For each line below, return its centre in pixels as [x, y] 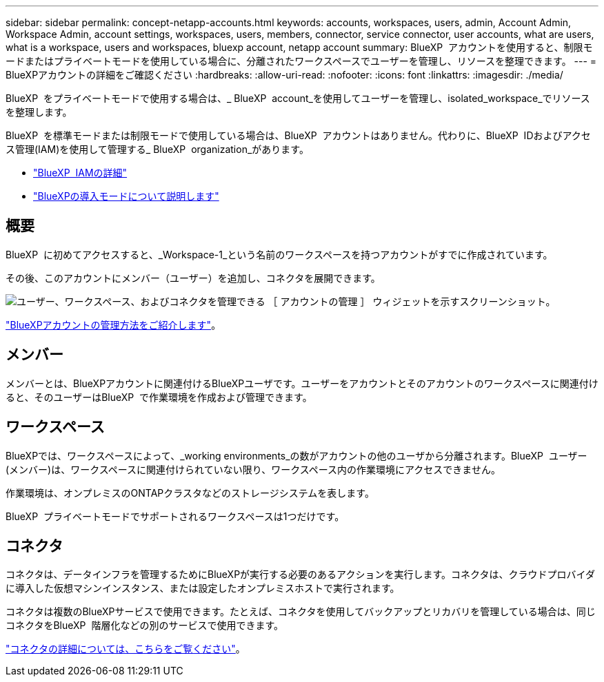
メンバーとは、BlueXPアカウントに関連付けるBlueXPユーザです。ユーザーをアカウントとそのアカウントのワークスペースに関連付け [302, 383]
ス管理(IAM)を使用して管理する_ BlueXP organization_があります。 [157, 149]
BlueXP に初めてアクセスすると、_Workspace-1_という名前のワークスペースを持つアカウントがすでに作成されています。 [279, 254]
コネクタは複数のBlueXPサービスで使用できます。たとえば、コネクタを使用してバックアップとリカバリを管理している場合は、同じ [301, 612]
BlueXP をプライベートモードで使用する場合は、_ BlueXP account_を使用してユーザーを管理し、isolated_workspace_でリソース [298, 98]
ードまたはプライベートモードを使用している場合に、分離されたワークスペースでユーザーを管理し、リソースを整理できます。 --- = [301, 61]
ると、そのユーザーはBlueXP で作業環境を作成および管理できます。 [159, 397]
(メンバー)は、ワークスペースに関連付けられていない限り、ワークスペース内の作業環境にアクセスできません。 [253, 469]
